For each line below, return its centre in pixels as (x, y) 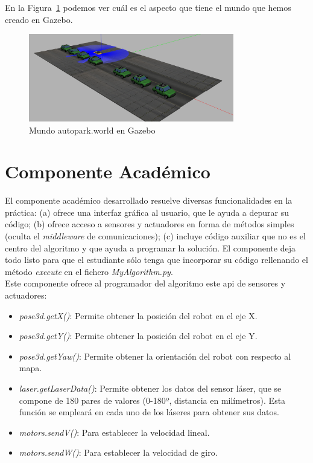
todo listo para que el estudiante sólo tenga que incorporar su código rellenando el (156, 260)
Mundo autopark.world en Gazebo (92, 130)
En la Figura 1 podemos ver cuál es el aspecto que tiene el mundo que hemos (148, 7)
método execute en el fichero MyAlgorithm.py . (89, 271)
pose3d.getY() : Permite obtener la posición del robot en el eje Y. (138, 336)
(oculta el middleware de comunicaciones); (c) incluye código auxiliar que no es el (155, 236)
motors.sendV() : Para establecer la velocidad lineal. (114, 432)
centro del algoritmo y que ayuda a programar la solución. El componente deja (150, 248)
